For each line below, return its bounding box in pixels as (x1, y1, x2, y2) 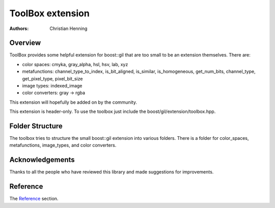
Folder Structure (9, 122, 63, 130)
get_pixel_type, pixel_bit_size (22, 75, 83, 81)
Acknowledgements (9, 156, 75, 164)
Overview (9, 39, 41, 47)
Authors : (9, 25, 29, 32)
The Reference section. (9, 196, 59, 202)
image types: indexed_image (22, 83, 82, 89)
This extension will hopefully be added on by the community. (9, 99, 137, 105)
